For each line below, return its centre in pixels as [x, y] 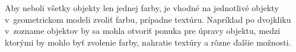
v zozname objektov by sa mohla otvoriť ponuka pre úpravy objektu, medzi [143, 31]
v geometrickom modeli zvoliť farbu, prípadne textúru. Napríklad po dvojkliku [148, 19]
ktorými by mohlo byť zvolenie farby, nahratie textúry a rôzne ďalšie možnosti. [148, 42]
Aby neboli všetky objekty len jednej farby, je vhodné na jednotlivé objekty [142, 8]
